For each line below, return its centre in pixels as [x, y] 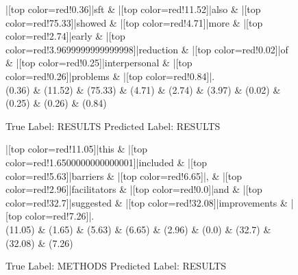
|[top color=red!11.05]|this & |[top [77, 149]
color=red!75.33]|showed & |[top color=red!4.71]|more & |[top [134, 22]
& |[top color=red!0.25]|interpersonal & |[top [99, 63]
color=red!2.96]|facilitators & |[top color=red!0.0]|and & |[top [134, 189]
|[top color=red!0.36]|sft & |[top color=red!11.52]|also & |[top [133, 9]
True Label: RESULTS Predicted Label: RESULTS [113, 126]
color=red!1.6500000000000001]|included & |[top [107, 162]
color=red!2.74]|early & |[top [65, 36]
